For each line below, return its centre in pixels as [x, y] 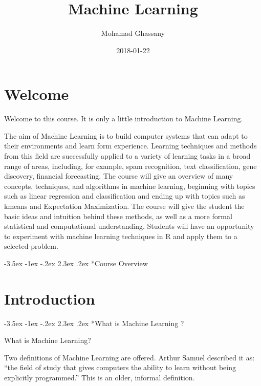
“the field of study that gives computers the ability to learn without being [120, 367]
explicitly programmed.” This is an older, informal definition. [100, 378]
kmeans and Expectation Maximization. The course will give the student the [124, 206]
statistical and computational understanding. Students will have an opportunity [129, 226]
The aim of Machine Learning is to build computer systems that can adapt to [126, 135]
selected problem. [31, 246]
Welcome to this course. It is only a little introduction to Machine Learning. [124, 119]
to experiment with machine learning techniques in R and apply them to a [121, 236]
